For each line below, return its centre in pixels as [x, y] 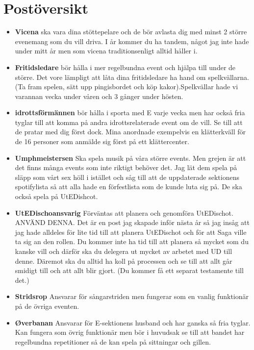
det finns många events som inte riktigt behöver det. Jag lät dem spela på [126, 167]
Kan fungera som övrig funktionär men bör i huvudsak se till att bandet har [130, 332]
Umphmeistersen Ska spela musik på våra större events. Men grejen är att [130, 158]
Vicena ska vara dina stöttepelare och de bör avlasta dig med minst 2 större [131, 32]
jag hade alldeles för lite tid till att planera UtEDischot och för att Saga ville [131, 232]
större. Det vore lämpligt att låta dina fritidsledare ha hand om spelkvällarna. [132, 77]
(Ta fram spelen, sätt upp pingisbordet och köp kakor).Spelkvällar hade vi [127, 87]
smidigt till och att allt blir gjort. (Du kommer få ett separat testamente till [129, 270]
